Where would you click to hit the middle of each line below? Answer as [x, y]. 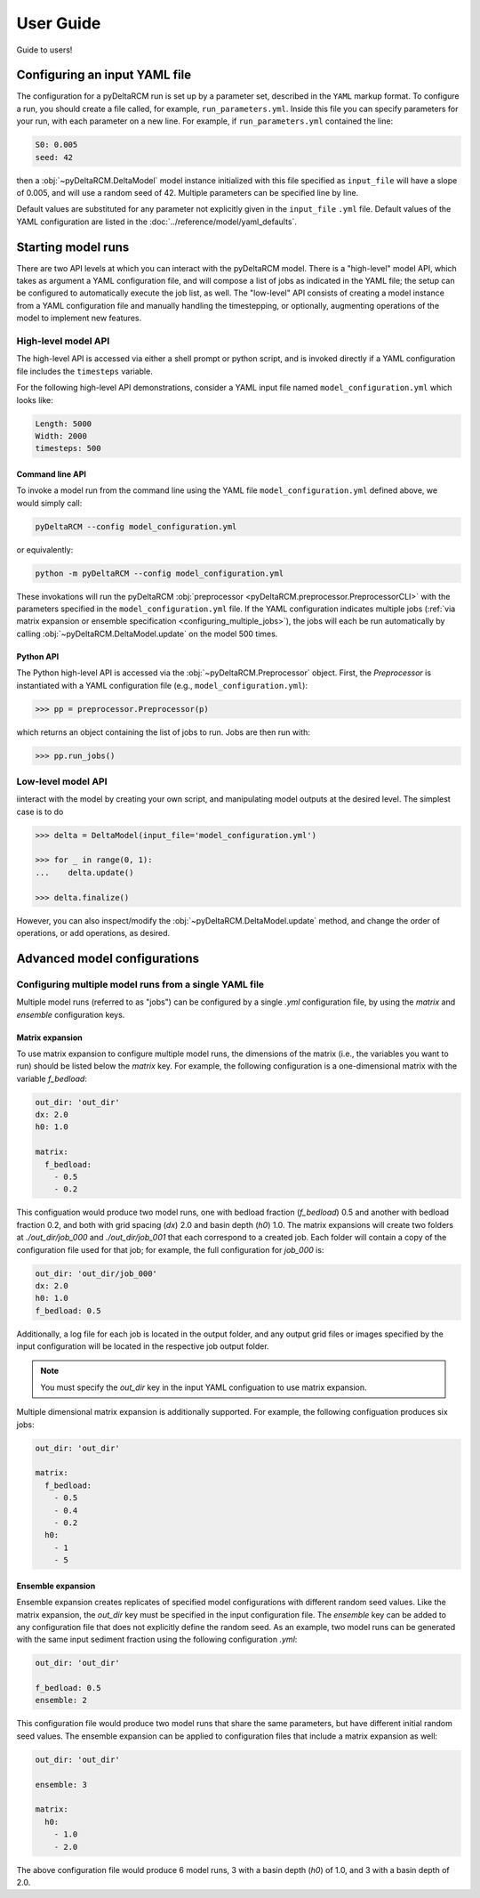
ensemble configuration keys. [71, 1014]
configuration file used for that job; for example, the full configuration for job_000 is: [170, 1249]
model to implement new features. [79, 318]
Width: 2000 [61, 436]
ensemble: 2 [61, 1700]
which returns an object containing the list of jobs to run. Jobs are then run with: [164, 732]
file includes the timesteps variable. [84, 371]
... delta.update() [84, 872]
